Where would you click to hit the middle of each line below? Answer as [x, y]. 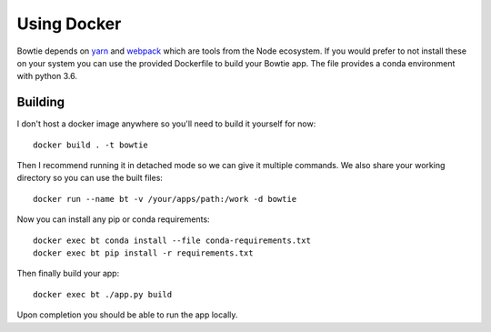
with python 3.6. [47, 76]
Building [41, 102]
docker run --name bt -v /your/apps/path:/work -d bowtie [165, 199]
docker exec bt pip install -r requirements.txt [143, 253]
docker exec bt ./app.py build [103, 294]
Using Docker [69, 24]
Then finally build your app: [68, 274]
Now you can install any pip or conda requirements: [113, 219]
